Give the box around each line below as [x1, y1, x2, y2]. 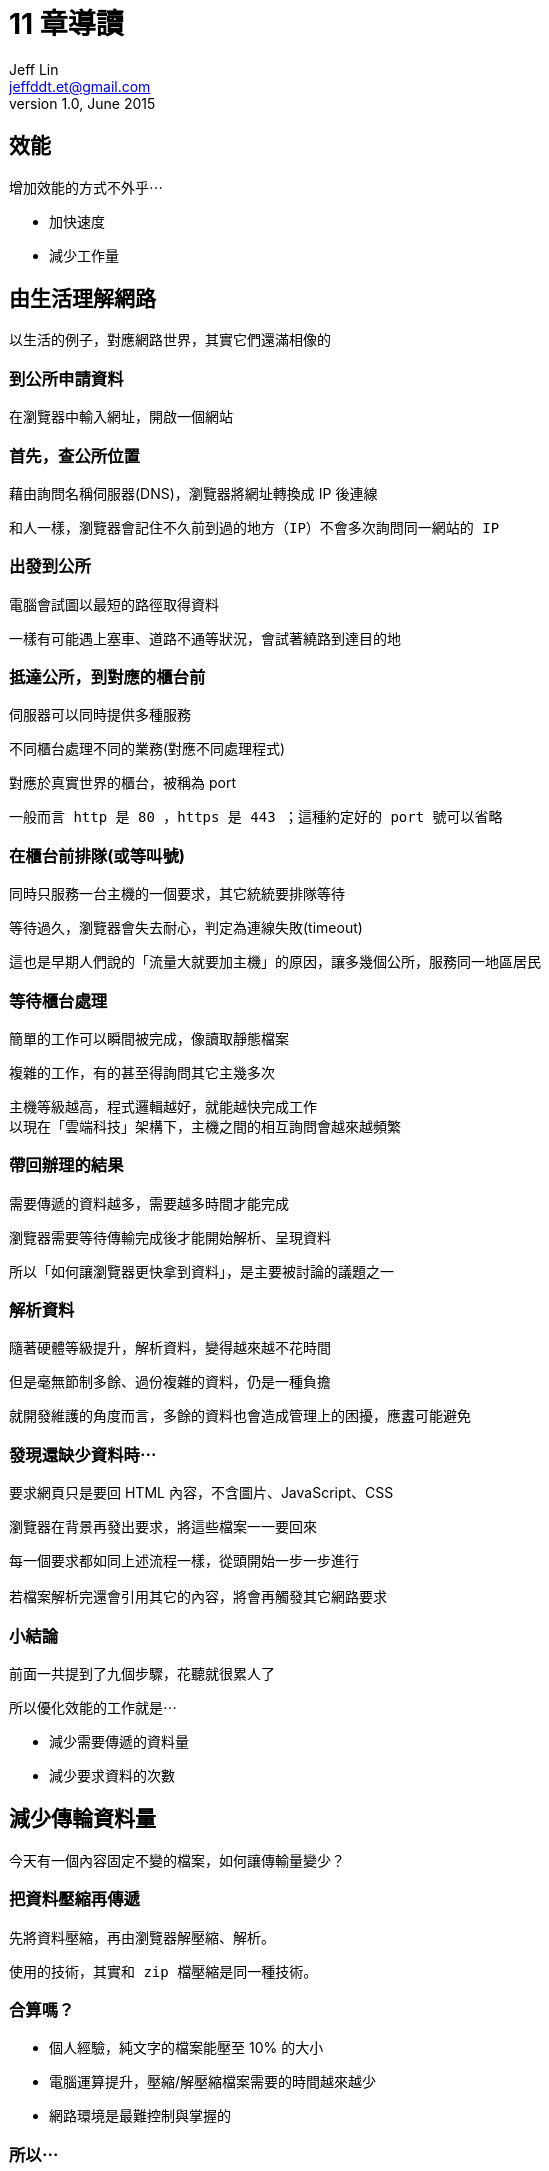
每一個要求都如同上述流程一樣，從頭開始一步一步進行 [9, 1553, 359, 1570]
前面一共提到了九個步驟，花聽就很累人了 [9, 1664, 275, 1682]
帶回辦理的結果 [9, 1155, 124, 1176]
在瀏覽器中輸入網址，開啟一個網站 [9, 408, 233, 426]
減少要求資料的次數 [49, 1766, 175, 1784]
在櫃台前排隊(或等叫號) [9, 845, 185, 866]
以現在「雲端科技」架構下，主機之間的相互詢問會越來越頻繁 [9, 1118, 401, 1135]
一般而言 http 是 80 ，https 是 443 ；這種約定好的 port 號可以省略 [9, 809, 503, 826]
